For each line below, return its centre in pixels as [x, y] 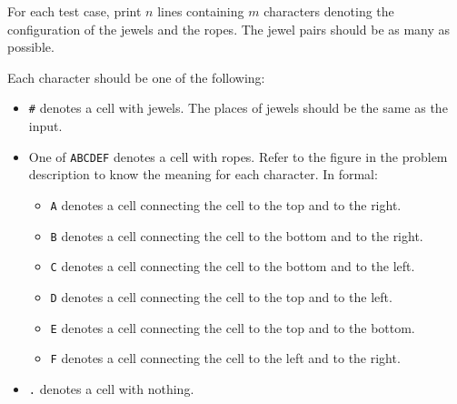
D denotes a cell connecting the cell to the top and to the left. [221, 296]
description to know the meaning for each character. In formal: [203, 174]
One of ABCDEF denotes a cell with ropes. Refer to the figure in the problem [238, 156]
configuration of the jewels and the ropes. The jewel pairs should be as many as [229, 29]
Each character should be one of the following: [136, 77]
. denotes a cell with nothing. [111, 388]
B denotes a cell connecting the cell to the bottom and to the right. [237, 235]
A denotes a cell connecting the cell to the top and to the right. [226, 204]
